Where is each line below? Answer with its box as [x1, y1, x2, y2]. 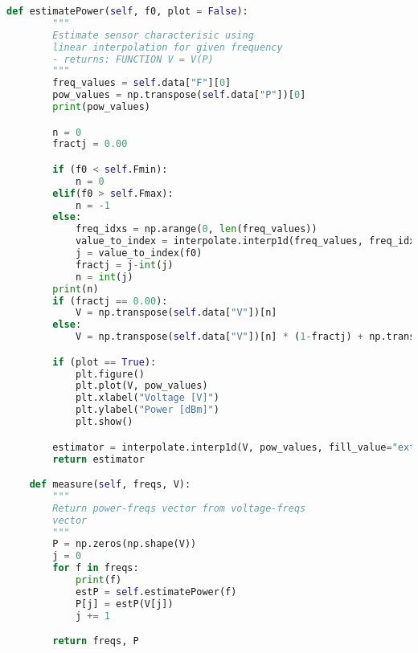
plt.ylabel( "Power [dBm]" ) [75, 404, 219, 416]
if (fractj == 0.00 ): [52, 295, 168, 307]
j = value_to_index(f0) [75, 247, 203, 259]
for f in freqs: [52, 562, 139, 574]
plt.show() [75, 416, 133, 428]
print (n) [52, 283, 99, 295]
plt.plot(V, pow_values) [75, 380, 208, 392]
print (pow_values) [52, 101, 150, 112]
